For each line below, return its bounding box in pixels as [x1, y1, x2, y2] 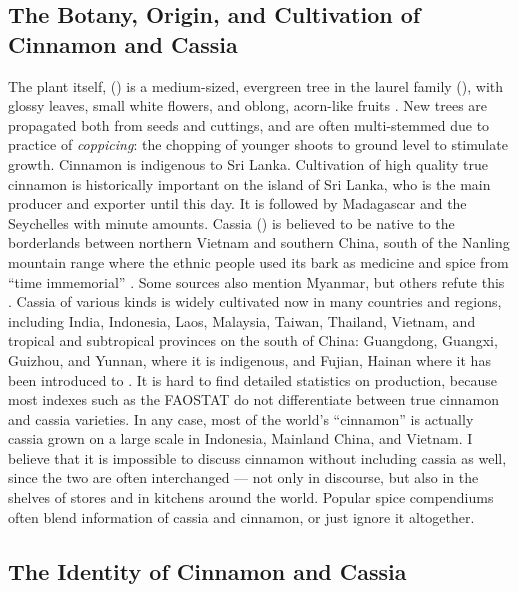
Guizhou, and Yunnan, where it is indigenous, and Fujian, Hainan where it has [8, 349, 491, 370]
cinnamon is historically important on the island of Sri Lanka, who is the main [8, 173, 491, 194]
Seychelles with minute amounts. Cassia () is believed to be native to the [8, 212, 455, 233]
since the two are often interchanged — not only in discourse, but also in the [8, 467, 479, 488]
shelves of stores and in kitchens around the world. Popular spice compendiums [8, 487, 494, 508]
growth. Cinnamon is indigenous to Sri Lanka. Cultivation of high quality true [8, 153, 489, 174]
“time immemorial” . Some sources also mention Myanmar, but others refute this [8, 271, 505, 292]
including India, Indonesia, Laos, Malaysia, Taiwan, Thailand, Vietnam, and [8, 310, 476, 331]
